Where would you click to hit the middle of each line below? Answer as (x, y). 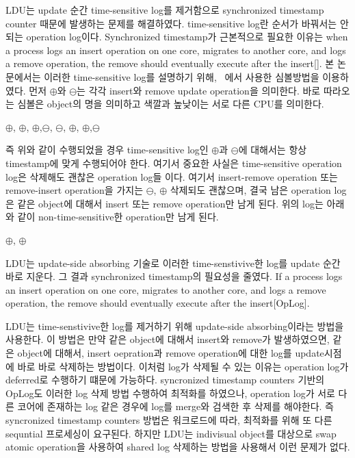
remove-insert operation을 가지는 (75, 190)
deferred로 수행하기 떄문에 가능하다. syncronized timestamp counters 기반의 (165, 380)
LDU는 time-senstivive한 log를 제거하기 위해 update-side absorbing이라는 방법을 (175, 326)
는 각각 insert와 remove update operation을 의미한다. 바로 (199, 90)
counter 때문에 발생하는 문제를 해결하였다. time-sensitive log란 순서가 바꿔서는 (171, 23)
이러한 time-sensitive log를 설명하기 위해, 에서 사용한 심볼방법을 (182, 76)
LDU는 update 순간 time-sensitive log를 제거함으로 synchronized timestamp (165, 10)
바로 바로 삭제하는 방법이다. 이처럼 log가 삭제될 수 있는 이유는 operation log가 (183, 366)
